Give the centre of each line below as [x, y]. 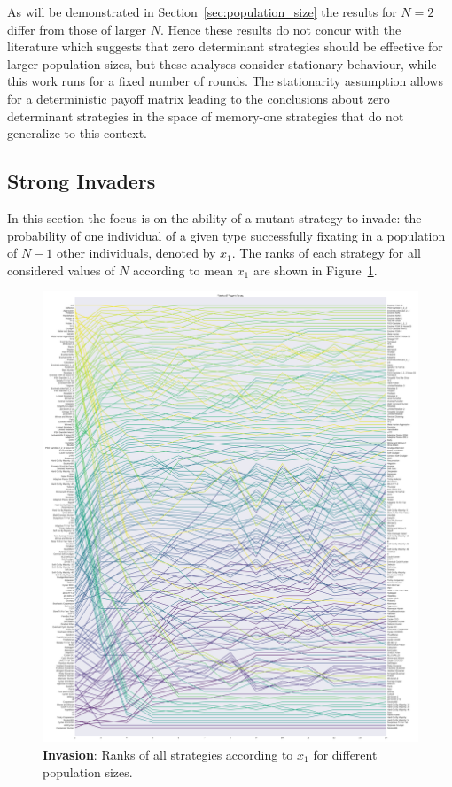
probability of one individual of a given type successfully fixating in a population [226, 235]
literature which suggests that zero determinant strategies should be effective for [225, 46]
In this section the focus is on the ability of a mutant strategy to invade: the [214, 217]
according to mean [183, 270]
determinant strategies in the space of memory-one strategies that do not [206, 116]
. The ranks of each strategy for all [326, 253]
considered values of [61, 270]
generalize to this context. [77, 133]
